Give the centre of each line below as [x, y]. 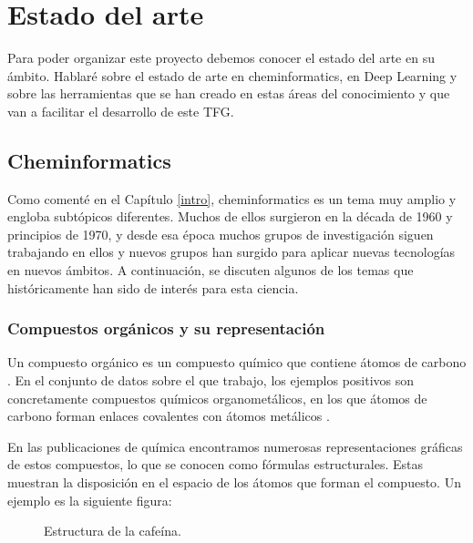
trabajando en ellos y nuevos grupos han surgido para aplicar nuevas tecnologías [231, 252]
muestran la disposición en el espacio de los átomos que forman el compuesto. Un [234, 482]
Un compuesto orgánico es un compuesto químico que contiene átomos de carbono [237, 362]
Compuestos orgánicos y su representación [166, 328]
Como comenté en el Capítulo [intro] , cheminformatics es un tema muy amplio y [232, 198]
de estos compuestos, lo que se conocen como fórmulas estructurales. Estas [215, 464]
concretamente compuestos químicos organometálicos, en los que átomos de [217, 398]
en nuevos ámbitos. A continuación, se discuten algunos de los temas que [211, 270]
